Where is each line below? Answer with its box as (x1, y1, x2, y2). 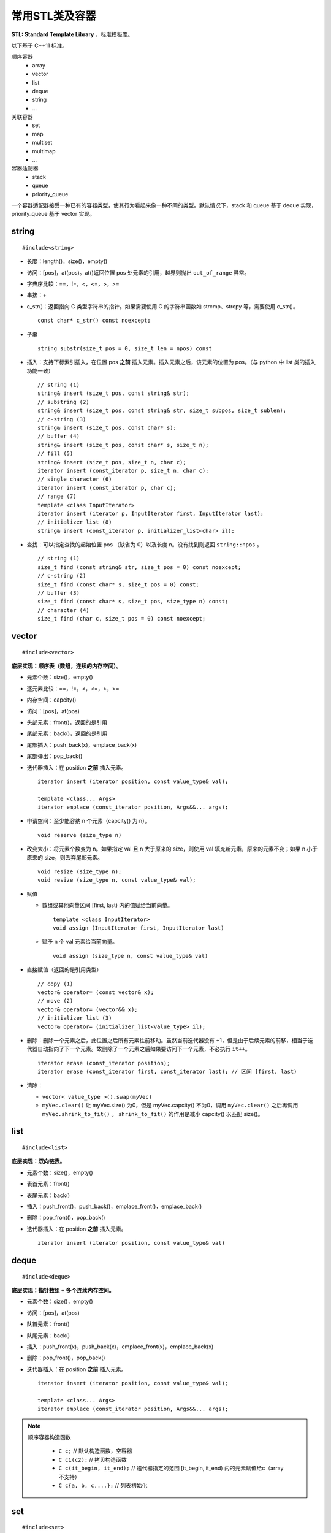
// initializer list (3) (37, 1015, 112, 1022)
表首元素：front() (26, 1180, 70, 1188)
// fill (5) (37, 450, 74, 457)
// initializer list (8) (37, 519, 112, 526)
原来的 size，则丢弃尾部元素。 (26, 854, 104, 861)
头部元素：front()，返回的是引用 (26, 718, 107, 726)
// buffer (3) (37, 589, 80, 597)
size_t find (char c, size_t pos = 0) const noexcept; (37, 615, 206, 622)
